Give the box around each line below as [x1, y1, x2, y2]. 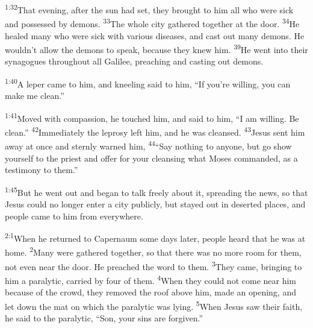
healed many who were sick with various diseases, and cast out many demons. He [5, 29, 305, 42]
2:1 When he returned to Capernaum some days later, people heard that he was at [5, 230, 306, 244]
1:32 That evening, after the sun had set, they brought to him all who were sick [5, 2, 294, 16]
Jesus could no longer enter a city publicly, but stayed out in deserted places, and [5, 197, 306, 210]
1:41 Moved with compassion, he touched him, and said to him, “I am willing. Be [5, 110, 299, 124]
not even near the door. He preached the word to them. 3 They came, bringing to [5, 258, 302, 273]
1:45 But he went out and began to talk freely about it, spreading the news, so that [5, 184, 308, 198]
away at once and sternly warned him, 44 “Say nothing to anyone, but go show [5, 138, 292, 152]
